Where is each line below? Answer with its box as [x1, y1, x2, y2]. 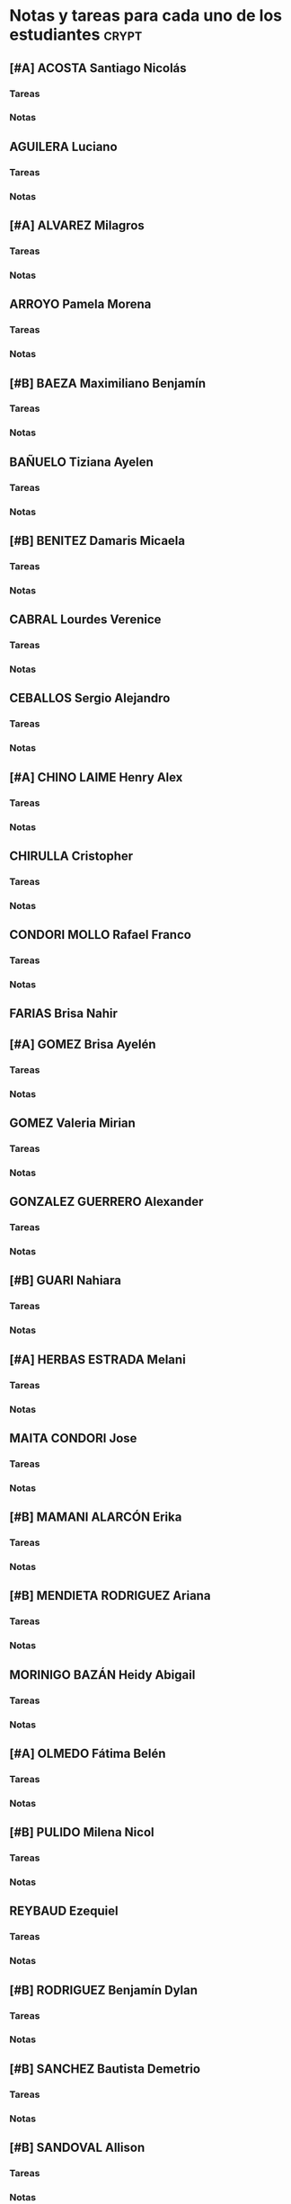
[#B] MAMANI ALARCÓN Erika [9, 1510, 182, 1525]
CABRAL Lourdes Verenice [9, 612, 162, 628]
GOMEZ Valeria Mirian [9, 1116, 137, 1131]
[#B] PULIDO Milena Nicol [9, 1825, 154, 1840]
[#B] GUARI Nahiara [9, 1273, 121, 1289]
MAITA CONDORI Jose [9, 1431, 137, 1446]
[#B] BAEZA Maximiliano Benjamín [9, 375, 207, 391]
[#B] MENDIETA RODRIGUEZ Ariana [9, 1588, 211, 1603]
